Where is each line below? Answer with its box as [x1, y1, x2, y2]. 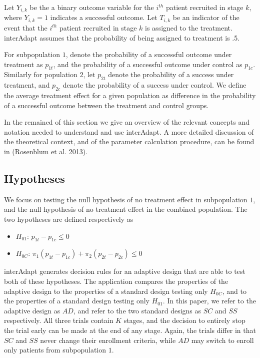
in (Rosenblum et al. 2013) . [4, 146, 88, 157]
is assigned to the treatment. [145, 22, 232, 33]
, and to [222, 285, 246, 296]
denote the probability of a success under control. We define [62, 80, 246, 90]
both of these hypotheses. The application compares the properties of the [4, 276, 228, 286]
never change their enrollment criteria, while [40, 334, 176, 345]
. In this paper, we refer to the [162, 295, 256, 306]
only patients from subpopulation [4, 344, 106, 355]
